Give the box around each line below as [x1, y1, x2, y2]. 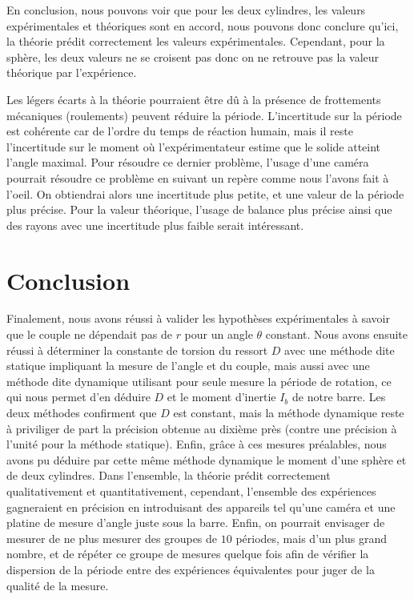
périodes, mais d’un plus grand [235, 529, 387, 546]
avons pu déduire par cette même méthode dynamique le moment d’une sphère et [6, 451, 407, 468]
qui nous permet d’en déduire [6, 388, 151, 405]
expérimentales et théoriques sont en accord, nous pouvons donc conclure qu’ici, [6, 17, 399, 34]
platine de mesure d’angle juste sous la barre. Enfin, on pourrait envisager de [6, 514, 385, 531]
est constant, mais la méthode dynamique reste [173, 404, 404, 420]
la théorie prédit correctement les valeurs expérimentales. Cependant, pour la [6, 33, 385, 50]
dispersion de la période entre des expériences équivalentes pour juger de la [6, 561, 375, 577]
